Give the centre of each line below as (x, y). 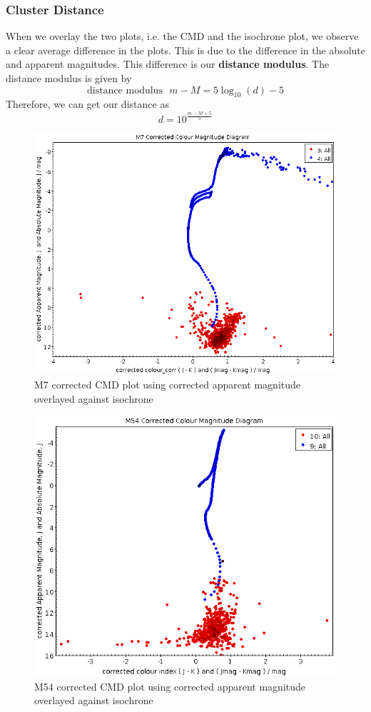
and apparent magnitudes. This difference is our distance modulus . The (168, 64)
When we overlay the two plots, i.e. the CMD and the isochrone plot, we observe (182, 36)
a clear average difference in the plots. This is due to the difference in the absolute (186, 50)
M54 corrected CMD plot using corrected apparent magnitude (170, 686)
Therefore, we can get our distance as (87, 104)
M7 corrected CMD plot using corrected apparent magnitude (168, 384)
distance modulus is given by (69, 78)
